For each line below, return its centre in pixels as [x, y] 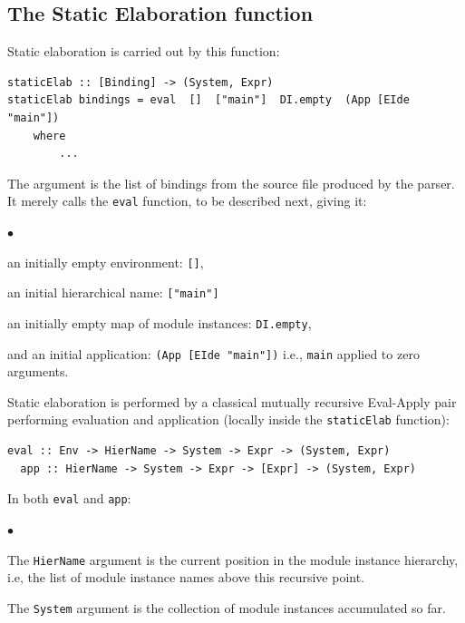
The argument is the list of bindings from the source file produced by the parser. [231, 183]
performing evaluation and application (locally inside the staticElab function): [228, 419]
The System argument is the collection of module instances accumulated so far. [227, 607]
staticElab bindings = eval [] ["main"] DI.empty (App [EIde [208, 100]
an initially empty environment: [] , [106, 262]
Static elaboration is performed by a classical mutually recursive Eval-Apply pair [232, 401]
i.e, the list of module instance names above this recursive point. [186, 577]
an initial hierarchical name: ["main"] [113, 292]
